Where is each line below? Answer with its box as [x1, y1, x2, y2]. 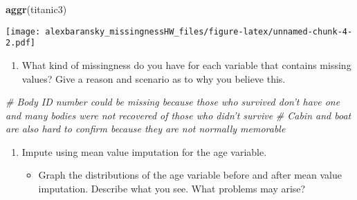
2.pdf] [6, 38, 35, 48]
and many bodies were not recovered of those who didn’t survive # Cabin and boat [6, 108, 351, 122]
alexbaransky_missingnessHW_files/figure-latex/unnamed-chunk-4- [45, 26, 353, 37]
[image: [6, 26, 41, 37]
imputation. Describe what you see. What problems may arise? [38, 181, 306, 196]
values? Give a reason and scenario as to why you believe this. [21, 71, 286, 86]
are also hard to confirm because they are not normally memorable [6, 121, 286, 136]
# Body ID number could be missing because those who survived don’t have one [6, 94, 340, 109]
